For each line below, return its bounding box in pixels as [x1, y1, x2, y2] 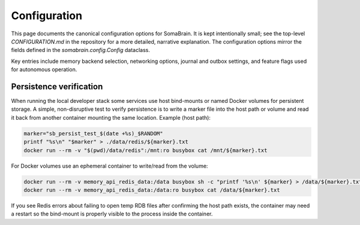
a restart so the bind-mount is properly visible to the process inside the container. [11, 210, 213, 218]
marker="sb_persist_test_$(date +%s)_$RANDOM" [23, 130, 163, 137]
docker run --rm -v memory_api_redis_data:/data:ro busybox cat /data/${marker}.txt [23, 186, 280, 193]
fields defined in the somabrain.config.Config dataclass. [11, 47, 150, 54]
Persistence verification [11, 81, 103, 92]
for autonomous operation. [11, 66, 77, 73]
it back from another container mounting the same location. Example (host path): [11, 114, 211, 121]
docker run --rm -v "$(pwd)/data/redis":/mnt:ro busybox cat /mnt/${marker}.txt [23, 147, 268, 154]
